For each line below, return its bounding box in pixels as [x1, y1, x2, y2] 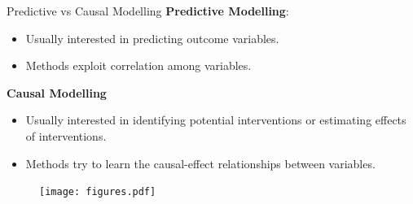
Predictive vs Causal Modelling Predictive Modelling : [7, 2, 289, 19]
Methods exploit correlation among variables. [25, 57, 252, 74]
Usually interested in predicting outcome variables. [25, 29, 279, 46]
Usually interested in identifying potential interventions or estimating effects [25, 111, 406, 128]
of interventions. [25, 127, 107, 144]
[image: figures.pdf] [39, 186, 156, 198]
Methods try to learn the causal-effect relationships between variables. [25, 154, 376, 171]
